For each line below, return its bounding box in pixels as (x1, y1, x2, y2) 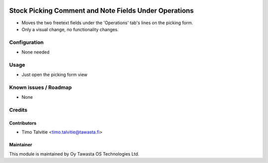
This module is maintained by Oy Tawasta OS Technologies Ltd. (9, 151, 139, 157)
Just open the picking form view (21, 72, 88, 78)
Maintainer (9, 142, 32, 148)
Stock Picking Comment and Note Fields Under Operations (9, 6, 194, 15)
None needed (21, 49, 50, 55)
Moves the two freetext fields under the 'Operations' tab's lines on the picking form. (21, 20, 194, 26)
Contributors (9, 120, 37, 126)
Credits (9, 107, 27, 114)
